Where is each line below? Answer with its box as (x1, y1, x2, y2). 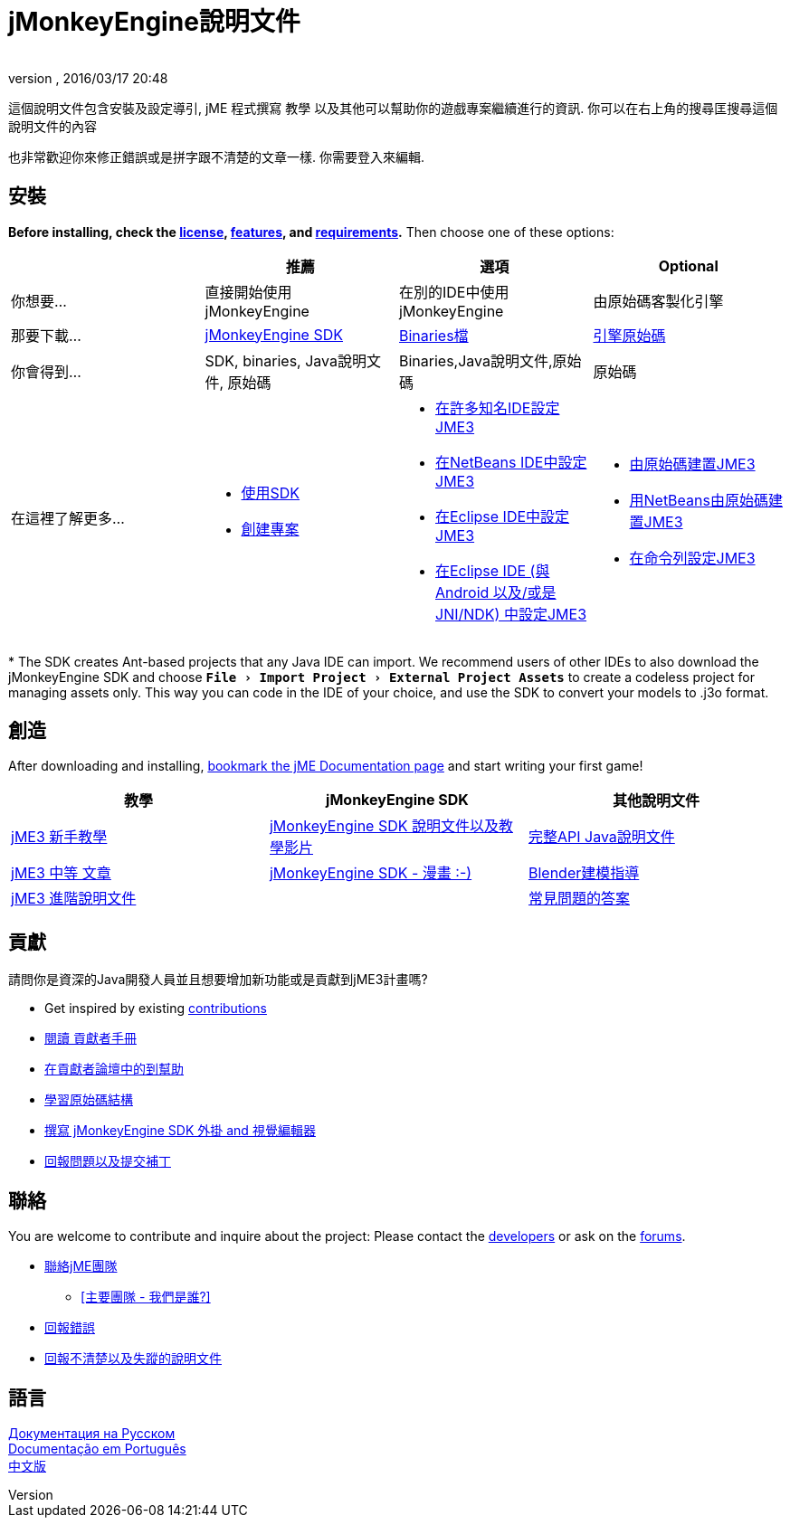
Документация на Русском (8, 1425, 176, 1441)
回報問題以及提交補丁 (44, 1153, 171, 1170)
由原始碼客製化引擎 (593, 291, 724, 310)
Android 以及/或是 (435, 583, 557, 601)
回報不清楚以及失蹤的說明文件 (44, 1350, 222, 1367)
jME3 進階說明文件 (11, 889, 137, 908)
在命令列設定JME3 (629, 548, 756, 567)
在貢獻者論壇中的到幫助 (44, 1061, 184, 1077)
